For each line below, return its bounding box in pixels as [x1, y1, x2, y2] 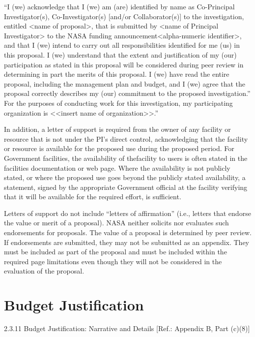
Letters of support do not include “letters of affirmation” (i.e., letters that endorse [4, 208, 251, 218]
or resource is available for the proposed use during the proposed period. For [4, 143, 234, 153]
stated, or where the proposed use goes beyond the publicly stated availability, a [4, 172, 246, 183]
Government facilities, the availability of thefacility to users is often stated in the [4, 153, 248, 163]
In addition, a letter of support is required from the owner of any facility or [4, 124, 231, 134]
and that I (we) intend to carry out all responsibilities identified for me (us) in [4, 40, 240, 50]
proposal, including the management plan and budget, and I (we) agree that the [4, 78, 245, 89]
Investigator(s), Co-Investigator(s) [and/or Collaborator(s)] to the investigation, [4, 11, 244, 21]
